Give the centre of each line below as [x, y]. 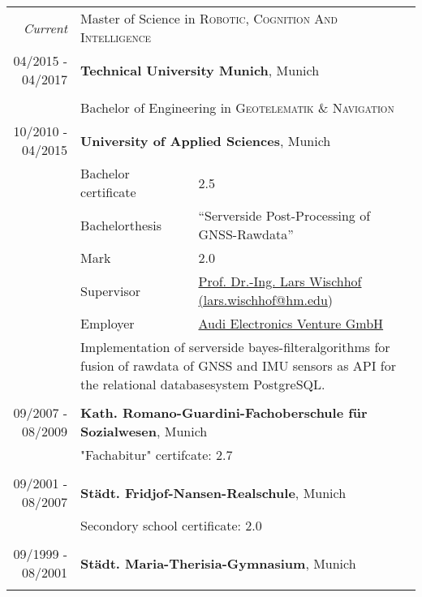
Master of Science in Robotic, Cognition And [209, 18]
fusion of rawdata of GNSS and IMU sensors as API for [239, 365]
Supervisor [111, 290]
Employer [108, 323]
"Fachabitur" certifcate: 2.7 [157, 455]
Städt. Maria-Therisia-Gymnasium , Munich [218, 563]
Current [45, 28]
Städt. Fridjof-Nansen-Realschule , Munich [213, 492]
